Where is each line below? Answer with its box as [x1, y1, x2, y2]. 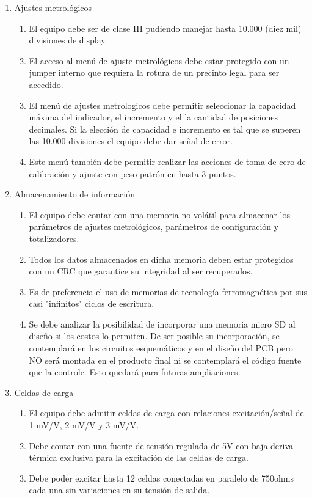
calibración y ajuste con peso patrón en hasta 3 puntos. [29, 167, 236, 180]
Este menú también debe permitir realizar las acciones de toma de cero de [29, 155, 306, 167]
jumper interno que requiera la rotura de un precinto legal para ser [29, 66, 280, 79]
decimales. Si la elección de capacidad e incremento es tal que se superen [29, 122, 301, 135]
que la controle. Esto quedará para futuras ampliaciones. [29, 365, 241, 378]
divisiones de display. [29, 34, 107, 46]
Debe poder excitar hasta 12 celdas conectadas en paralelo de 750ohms [29, 471, 294, 484]
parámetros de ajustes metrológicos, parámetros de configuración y [29, 220, 279, 233]
